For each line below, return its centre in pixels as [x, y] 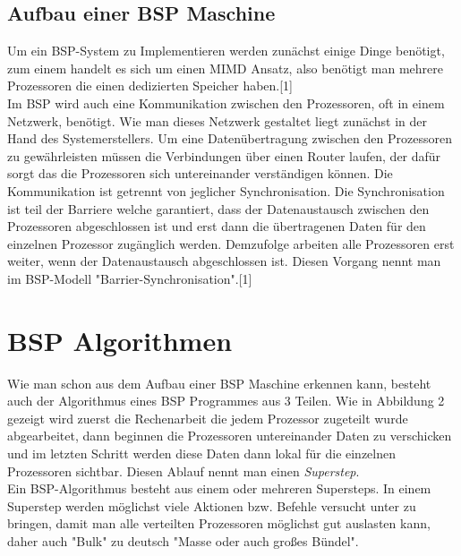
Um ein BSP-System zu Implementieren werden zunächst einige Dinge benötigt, [226, 51]
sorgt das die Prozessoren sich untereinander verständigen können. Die [200, 173]
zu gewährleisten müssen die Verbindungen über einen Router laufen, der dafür [224, 155]
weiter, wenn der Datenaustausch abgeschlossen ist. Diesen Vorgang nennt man [224, 261]
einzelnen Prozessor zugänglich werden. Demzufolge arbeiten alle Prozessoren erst [231, 243]
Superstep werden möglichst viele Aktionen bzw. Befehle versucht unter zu [212, 505]
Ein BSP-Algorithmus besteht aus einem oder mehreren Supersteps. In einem [219, 488]
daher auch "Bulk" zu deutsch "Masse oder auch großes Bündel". [183, 540]
